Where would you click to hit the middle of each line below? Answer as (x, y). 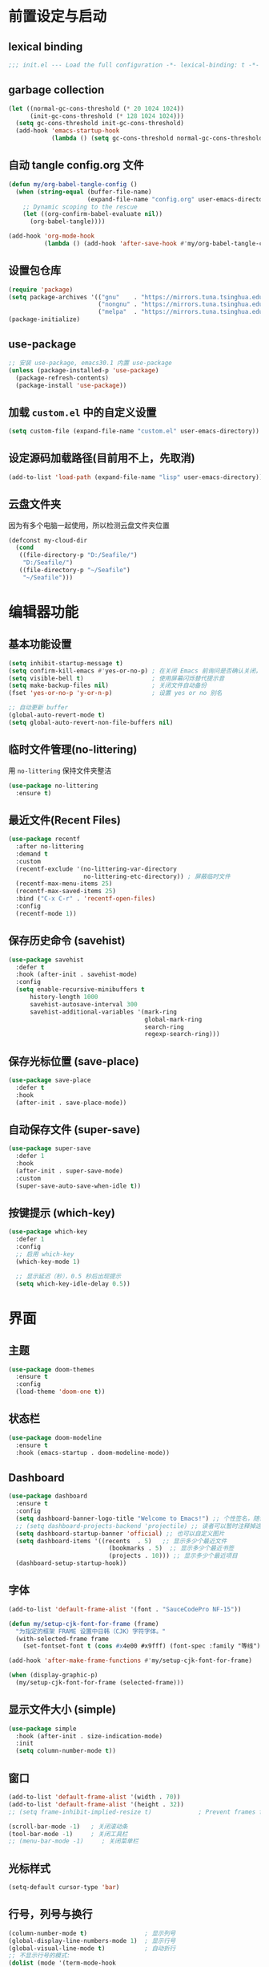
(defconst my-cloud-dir (48, 540)
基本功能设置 (40, 644)
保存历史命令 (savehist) (67, 941)
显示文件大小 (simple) (62, 1710)
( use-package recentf (44, 839)
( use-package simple (43, 1729)
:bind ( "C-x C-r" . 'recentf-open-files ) (86, 899)
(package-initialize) (44, 319)
